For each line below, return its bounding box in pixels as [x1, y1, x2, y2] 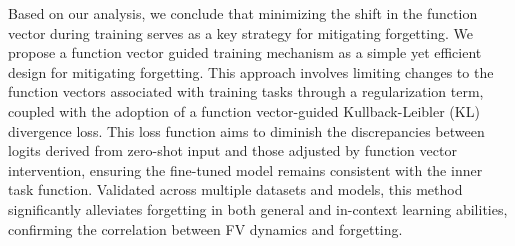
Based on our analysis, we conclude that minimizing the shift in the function [8, 3, 478, 23]
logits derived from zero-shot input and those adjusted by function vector [8, 140, 457, 161]
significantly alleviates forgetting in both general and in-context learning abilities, [8, 198, 508, 219]
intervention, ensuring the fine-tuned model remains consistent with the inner [8, 159, 483, 180]
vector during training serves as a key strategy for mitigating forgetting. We [8, 22, 473, 43]
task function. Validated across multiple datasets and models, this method [8, 179, 463, 200]
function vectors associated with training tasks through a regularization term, [8, 81, 484, 102]
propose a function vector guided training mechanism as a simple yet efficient [8, 42, 482, 63]
